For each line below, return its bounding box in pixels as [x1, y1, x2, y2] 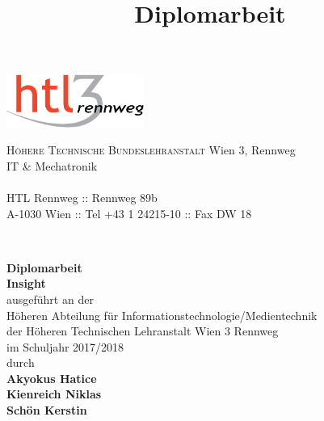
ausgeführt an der [6, 290, 94, 307]
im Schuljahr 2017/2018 [6, 338, 124, 355]
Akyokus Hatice [6, 369, 97, 386]
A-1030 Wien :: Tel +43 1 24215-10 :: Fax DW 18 [6, 204, 252, 221]
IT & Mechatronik [6, 157, 98, 174]
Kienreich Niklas [6, 385, 102, 402]
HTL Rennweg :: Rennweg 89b [6, 188, 158, 205]
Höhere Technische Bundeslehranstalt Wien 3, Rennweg [6, 141, 296, 158]
